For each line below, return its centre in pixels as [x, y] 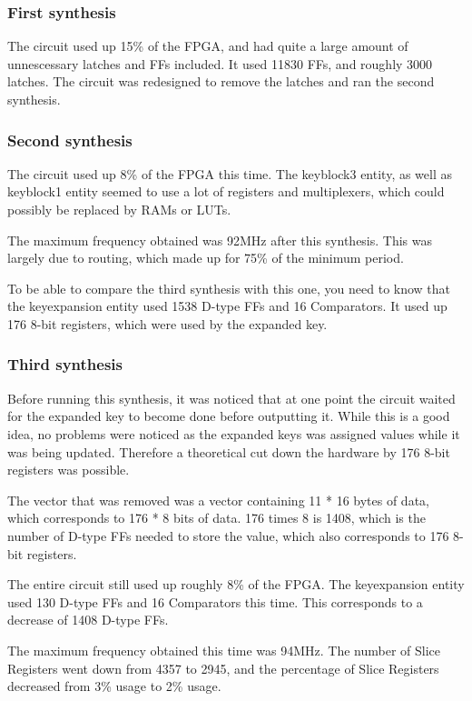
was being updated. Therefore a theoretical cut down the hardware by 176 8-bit [229, 451]
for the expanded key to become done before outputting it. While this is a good [229, 416]
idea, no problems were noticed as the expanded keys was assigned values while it [234, 433]
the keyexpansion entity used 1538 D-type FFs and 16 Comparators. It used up [227, 306]
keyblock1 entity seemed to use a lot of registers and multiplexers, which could [226, 191]
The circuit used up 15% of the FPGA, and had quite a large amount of [208, 46]
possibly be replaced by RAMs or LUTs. [119, 209]
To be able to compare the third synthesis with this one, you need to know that [229, 288]
